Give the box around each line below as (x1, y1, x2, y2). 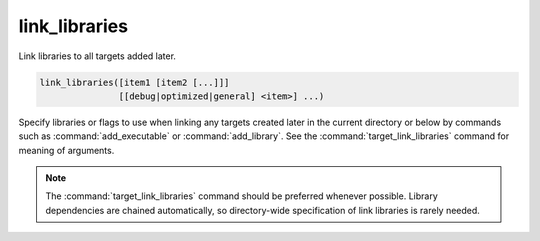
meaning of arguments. (18, 144, 115, 156)
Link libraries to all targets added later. (18, 50, 177, 62)
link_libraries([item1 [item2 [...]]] (39, 76, 230, 88)
